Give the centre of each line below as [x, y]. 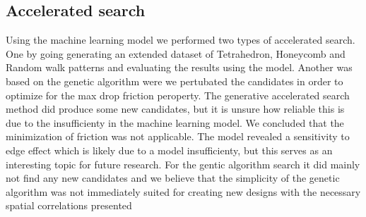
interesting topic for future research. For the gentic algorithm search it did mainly [183, 164]
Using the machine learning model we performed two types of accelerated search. [181, 40]
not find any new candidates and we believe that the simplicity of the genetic [173, 178]
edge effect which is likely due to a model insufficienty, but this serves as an [169, 150]
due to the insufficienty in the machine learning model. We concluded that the [175, 122]
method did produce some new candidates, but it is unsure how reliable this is [175, 109]
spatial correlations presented [69, 205]
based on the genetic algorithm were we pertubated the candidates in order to [175, 81]
